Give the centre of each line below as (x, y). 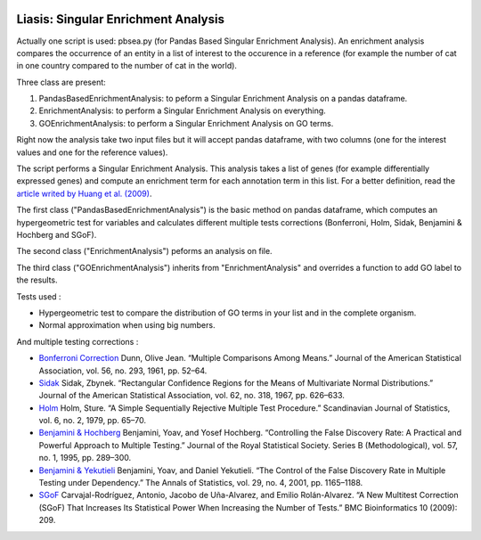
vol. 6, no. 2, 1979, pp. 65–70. (93, 421)
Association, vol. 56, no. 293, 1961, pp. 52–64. (123, 371)
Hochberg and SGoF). (57, 234)
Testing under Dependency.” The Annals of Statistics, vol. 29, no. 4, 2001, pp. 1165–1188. (201, 483)
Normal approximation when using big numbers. (127, 325)
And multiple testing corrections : (77, 341)
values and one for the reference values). (92, 152)
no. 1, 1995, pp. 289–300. (85, 458)
